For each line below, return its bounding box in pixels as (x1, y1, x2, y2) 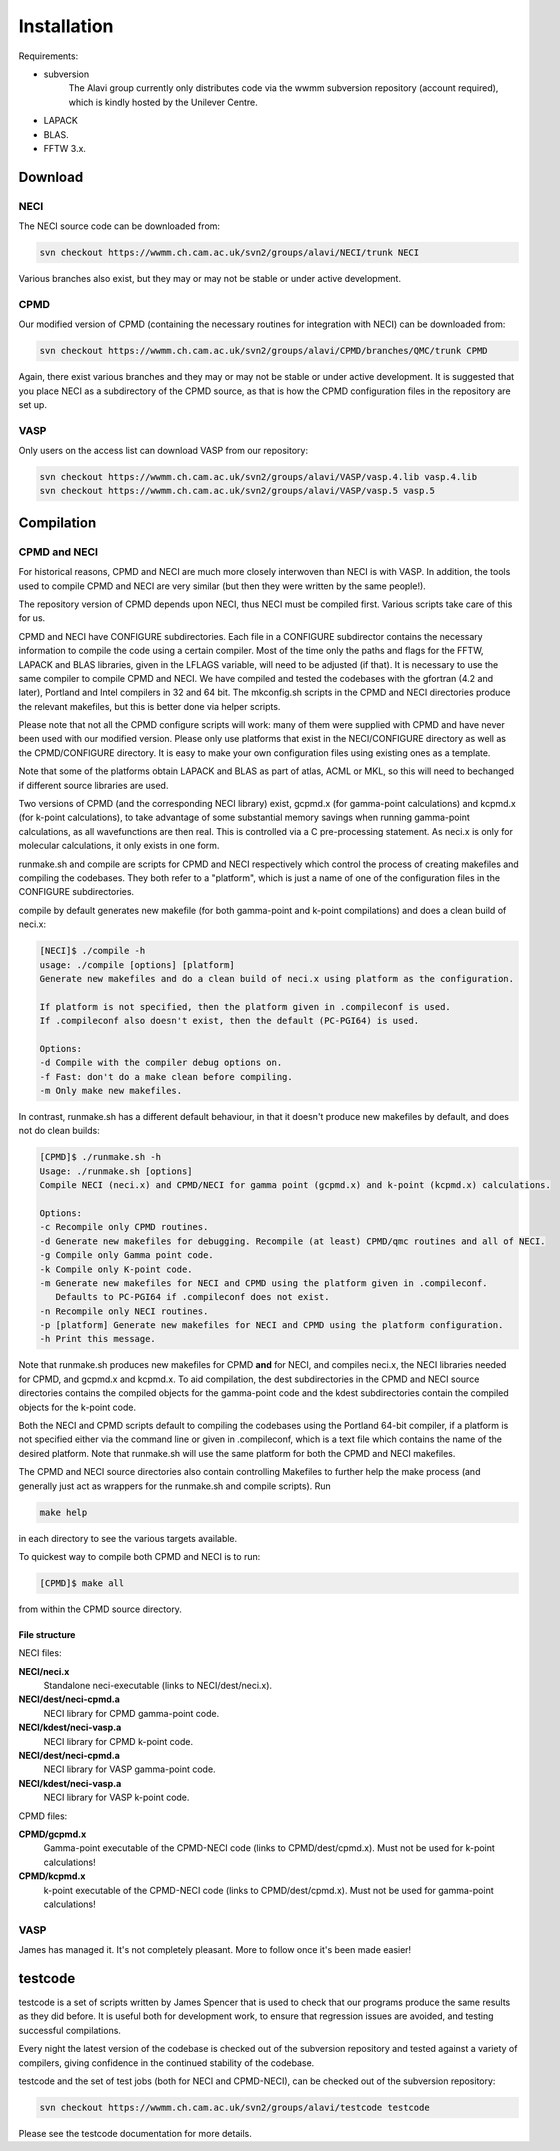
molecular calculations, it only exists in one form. (18, 840, 220, 852)
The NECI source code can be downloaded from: (18, 220, 220, 232)
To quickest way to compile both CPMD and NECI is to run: (18, 1550, 261, 1562)
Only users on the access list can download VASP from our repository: (18, 445, 309, 457)
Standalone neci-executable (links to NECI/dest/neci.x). (43, 1680, 273, 1692)
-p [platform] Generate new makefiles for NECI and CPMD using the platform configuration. (39, 1320, 504, 1331)
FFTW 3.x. (43, 142, 87, 154)
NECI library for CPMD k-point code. (43, 1735, 194, 1747)
